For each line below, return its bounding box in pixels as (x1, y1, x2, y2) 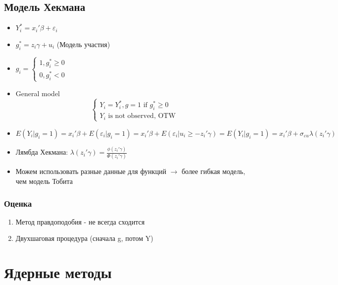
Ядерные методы (4, 262, 112, 283)
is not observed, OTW (108, 113, 176, 120)
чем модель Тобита (15, 176, 73, 186)
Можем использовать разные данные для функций (15, 166, 166, 176)
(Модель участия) (56, 39, 110, 49)
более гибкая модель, (181, 166, 245, 176)
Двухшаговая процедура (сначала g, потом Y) (15, 233, 153, 243)
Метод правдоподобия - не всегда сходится (15, 216, 145, 227)
